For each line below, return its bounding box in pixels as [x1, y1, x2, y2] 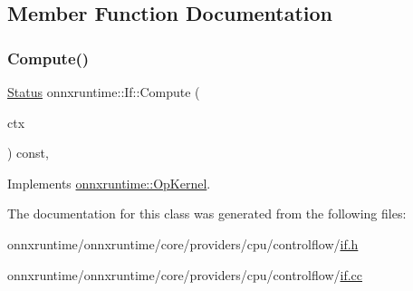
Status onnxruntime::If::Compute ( [7, 82, 200, 101]
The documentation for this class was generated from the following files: [7, 204, 407, 223]
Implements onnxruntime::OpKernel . [7, 173, 211, 192]
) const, [7, 143, 49, 162]
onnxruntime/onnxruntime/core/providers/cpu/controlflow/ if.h [7, 234, 359, 253]
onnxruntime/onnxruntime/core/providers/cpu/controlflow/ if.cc [7, 265, 362, 284]
